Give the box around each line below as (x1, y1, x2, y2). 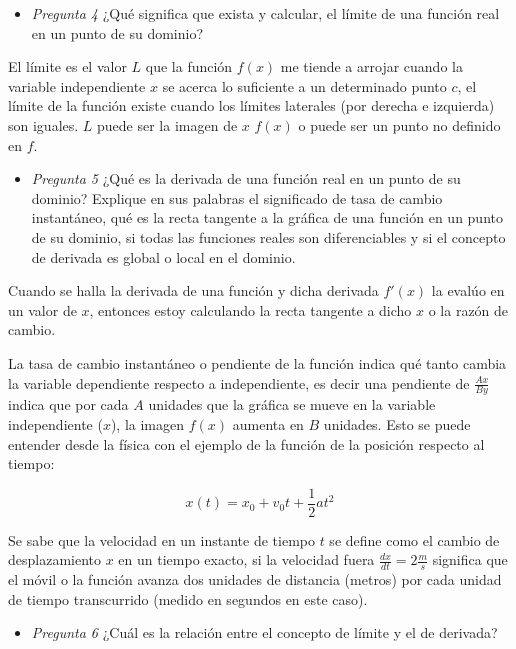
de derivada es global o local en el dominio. (31, 246, 296, 267)
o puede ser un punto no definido (298, 114, 501, 135)
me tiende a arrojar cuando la (280, 56, 463, 77)
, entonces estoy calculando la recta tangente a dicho (89, 299, 412, 320)
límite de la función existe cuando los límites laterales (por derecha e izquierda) (8, 95, 495, 116)
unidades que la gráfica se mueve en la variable (148, 394, 436, 415)
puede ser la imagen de (97, 114, 238, 135)
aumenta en (232, 413, 304, 434)
